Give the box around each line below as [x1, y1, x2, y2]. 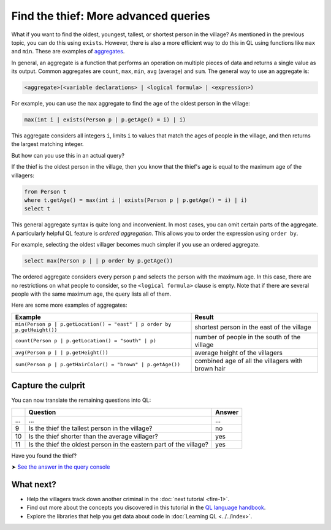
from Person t [24, 188, 67, 195]
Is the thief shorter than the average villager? [28, 432, 159, 440]
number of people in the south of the [194, 332, 301, 341]
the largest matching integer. [11, 140, 84, 148]
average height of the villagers [194, 348, 283, 357]
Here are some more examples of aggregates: [11, 301, 127, 309]
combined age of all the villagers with [194, 356, 303, 365]
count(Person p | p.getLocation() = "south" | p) [15, 337, 156, 344]
